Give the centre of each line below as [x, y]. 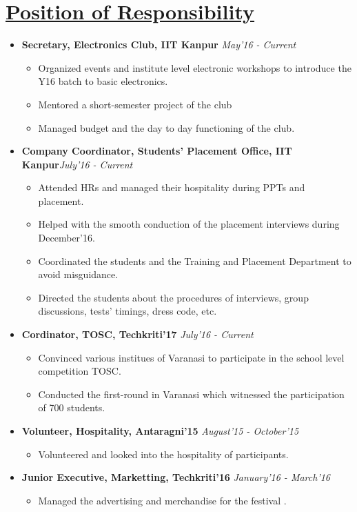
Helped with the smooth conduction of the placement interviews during [189, 224]
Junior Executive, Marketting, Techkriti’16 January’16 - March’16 [176, 477]
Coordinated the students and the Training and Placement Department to [195, 260]
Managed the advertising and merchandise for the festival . [162, 500]
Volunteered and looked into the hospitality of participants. [163, 454]
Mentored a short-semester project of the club [135, 104]
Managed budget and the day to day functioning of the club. [166, 127]
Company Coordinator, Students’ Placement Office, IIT [157, 151]
